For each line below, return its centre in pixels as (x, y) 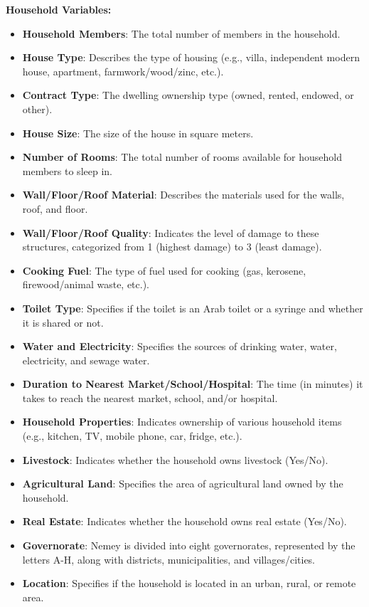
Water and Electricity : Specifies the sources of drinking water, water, (180, 346)
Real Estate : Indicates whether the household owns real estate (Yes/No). (184, 521)
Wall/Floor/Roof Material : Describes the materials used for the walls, (183, 195)
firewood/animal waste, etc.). (86, 284)
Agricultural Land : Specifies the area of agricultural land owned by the (183, 484)
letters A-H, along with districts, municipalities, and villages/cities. (169, 559)
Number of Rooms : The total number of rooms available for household (182, 157)
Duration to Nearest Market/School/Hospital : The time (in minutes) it (193, 384)
